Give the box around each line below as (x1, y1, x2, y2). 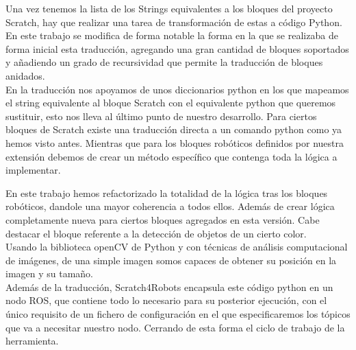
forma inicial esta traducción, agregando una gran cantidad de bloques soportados (5, 41, 349, 56)
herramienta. (5, 334, 59, 348)
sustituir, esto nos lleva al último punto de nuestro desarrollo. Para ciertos (5, 108, 317, 123)
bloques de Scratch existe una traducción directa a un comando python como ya (5, 122, 342, 137)
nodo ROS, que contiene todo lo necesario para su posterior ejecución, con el (5, 293, 327, 307)
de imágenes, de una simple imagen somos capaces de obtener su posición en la (5, 253, 337, 267)
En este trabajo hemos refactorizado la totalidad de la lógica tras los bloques (5, 185, 328, 200)
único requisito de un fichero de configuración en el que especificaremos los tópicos (5, 307, 351, 321)
